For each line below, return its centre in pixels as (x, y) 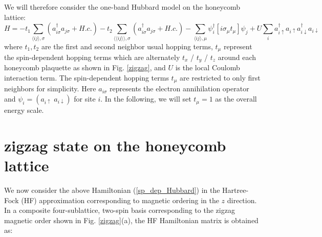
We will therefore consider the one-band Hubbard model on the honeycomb (122, 7)
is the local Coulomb (208, 67)
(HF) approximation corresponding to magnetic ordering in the (120, 200)
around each (237, 57)
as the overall (236, 99)
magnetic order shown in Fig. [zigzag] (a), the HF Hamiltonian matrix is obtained (131, 220)
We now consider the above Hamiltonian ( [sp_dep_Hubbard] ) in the (112, 190)
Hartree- (235, 190)
